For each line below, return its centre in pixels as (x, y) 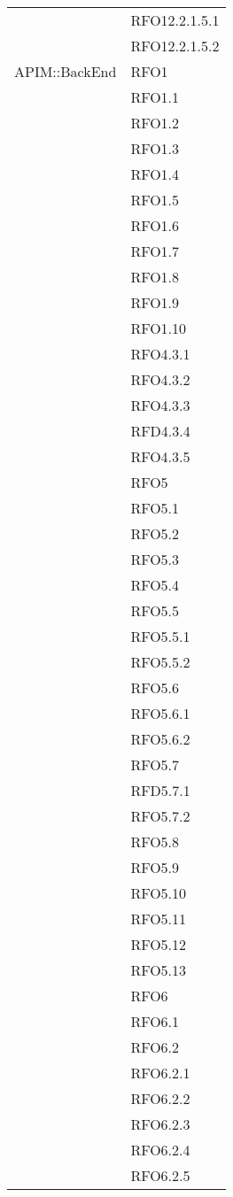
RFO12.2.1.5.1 (175, 20)
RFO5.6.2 (160, 739)
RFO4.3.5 (160, 456)
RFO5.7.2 (160, 816)
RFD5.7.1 (160, 790)
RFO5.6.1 (160, 713)
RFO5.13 (159, 970)
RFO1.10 (159, 328)
